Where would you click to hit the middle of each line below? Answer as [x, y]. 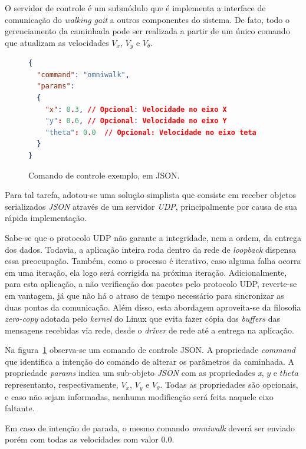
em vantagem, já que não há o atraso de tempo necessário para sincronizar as [144, 295]
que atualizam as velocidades [57, 42]
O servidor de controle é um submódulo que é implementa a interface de [135, 8]
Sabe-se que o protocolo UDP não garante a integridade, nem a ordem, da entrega [153, 237]
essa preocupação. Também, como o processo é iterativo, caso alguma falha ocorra [153, 261]
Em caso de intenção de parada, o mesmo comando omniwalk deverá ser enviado [150, 427]
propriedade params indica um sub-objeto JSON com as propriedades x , [134, 373]
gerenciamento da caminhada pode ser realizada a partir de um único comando [147, 31]
